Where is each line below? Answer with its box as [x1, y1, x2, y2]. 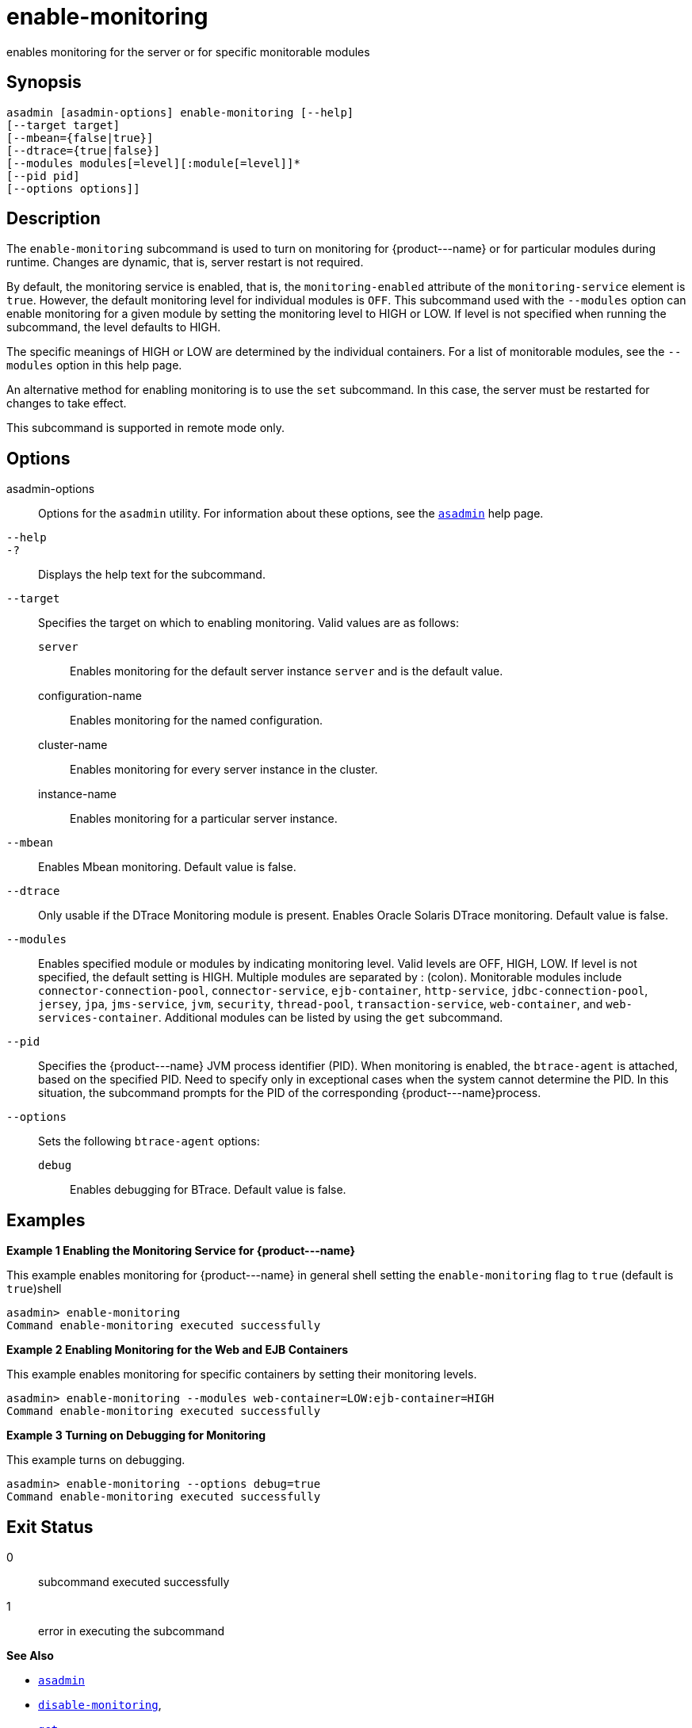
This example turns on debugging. [6, 1453, 185, 1467]
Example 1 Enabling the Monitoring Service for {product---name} [6, 1244, 356, 1258]
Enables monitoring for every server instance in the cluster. [70, 763, 378, 777]
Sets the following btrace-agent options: [38, 1134, 260, 1149]
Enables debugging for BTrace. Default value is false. [70, 1183, 346, 1197]
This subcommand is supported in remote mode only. [6, 421, 285, 435]
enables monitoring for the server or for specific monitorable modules [6, 44, 370, 59]
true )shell [6, 1282, 62, 1296]
